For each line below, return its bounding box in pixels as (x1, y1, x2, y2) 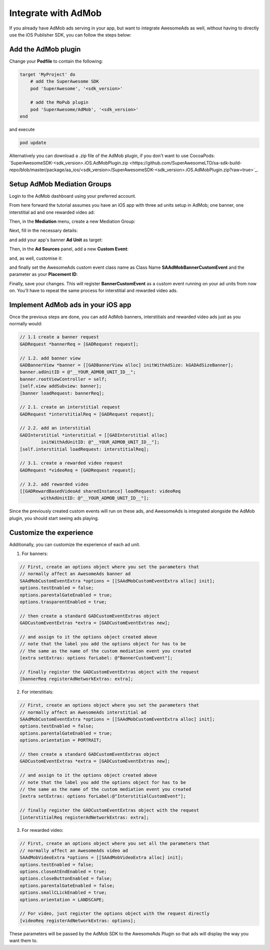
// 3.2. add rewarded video (19, 481, 88, 487)
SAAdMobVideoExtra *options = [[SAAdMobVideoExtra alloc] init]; (19, 855, 183, 860)
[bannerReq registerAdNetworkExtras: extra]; (19, 676, 133, 682)
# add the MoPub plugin (30, 100, 88, 105)
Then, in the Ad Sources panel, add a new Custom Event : (9, 246, 128, 252)
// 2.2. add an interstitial (19, 425, 91, 431)
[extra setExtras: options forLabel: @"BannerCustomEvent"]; (19, 655, 173, 661)
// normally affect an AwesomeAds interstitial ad (19, 709, 147, 715)
